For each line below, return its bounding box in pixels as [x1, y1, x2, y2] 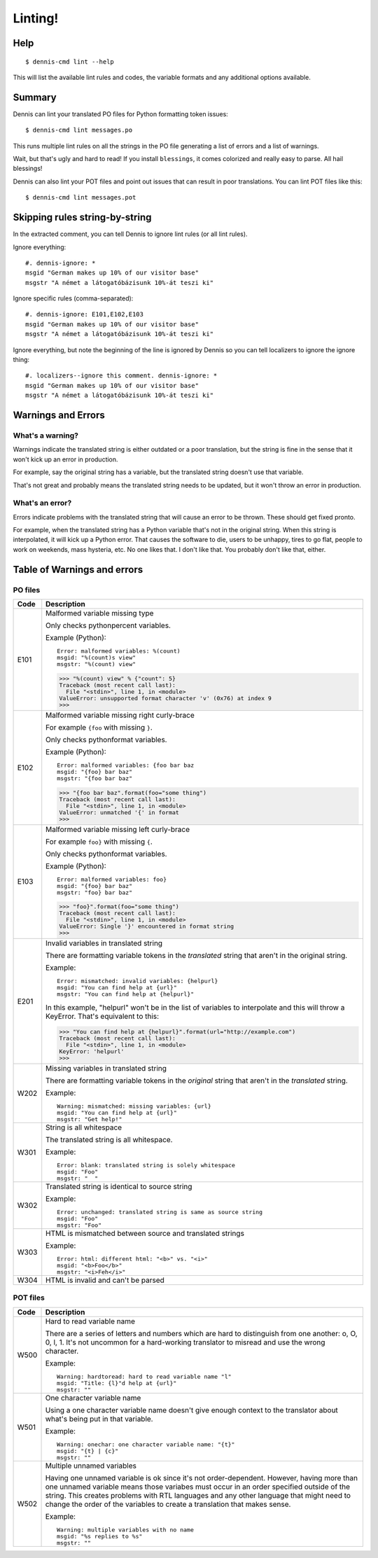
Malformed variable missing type [45, 608, 154, 618]
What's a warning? [13, 431, 78, 440]
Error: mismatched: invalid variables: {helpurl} [57, 978, 218, 985]
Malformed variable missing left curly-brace [45, 824, 190, 834]
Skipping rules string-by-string [13, 211, 152, 223]
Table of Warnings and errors [13, 564, 143, 576]
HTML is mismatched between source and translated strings [45, 1229, 245, 1239]
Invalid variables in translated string [45, 938, 163, 948]
